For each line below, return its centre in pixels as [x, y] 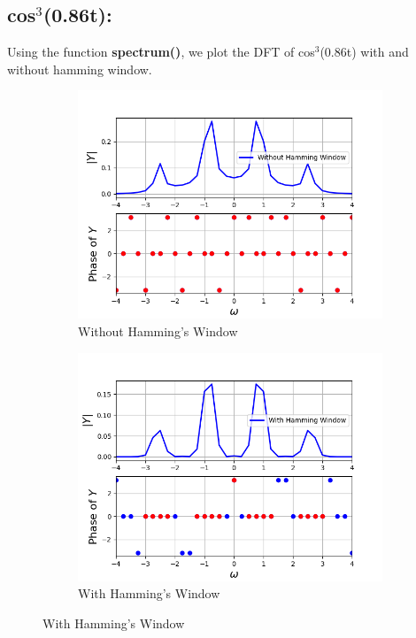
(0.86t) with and [364, 52]
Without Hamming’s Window [158, 331]
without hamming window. [80, 69]
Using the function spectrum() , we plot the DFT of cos [161, 52]
